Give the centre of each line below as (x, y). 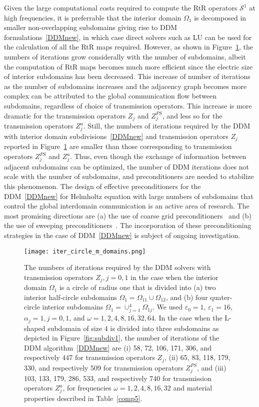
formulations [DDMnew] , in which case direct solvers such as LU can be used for (128, 37)
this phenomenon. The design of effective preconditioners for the (102, 186)
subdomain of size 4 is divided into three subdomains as (133, 328)
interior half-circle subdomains (70, 297)
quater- (221, 297)
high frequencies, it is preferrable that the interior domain (93, 17)
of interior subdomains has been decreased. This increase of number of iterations (127, 76)
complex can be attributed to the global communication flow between (110, 96)
